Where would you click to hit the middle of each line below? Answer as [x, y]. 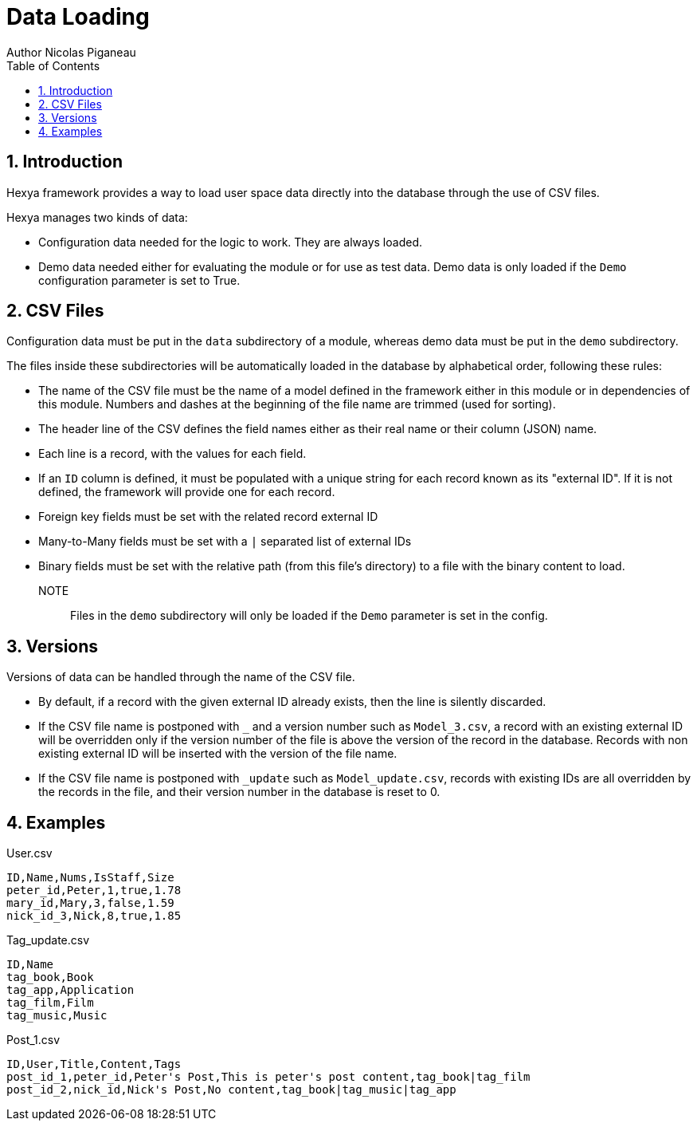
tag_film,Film [50, 1003]
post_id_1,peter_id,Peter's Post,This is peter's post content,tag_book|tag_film [268, 1077]
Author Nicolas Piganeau [71, 52]
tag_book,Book [50, 977]
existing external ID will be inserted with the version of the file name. [218, 754]
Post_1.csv [33, 1040]
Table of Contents [53, 65]
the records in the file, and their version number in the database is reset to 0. [239, 792]
